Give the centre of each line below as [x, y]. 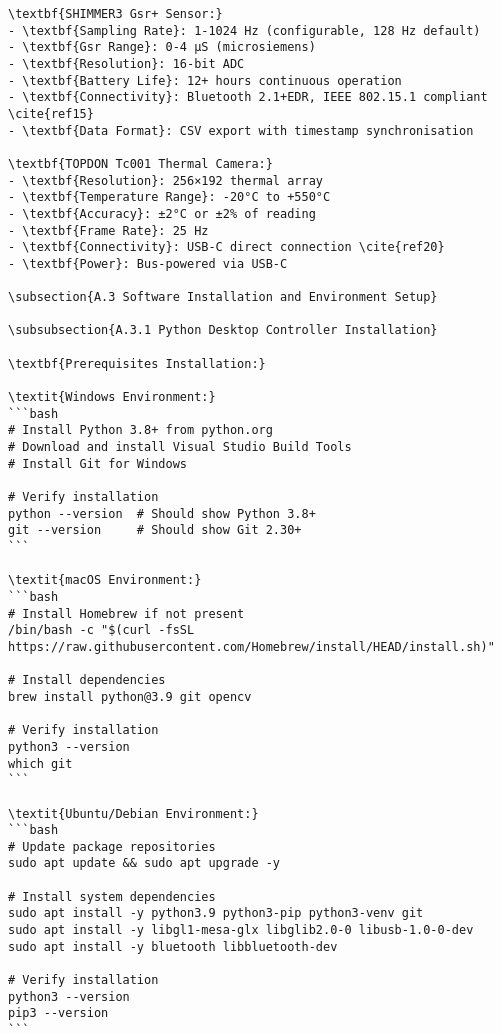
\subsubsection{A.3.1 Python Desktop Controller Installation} [223, 330]
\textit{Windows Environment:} [112, 397]
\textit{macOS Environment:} [105, 580]
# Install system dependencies [112, 896]
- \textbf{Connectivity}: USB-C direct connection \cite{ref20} [226, 247]
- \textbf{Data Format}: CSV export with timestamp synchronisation [241, 130]
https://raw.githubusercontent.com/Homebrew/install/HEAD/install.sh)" [251, 646]
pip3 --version [58, 1013]
